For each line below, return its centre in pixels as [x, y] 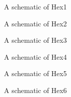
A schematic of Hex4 [35, 56]
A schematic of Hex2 [35, 23]
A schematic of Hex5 [35, 73]
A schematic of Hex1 [35, 6]
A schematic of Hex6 [35, 90]
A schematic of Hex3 [35, 40]
